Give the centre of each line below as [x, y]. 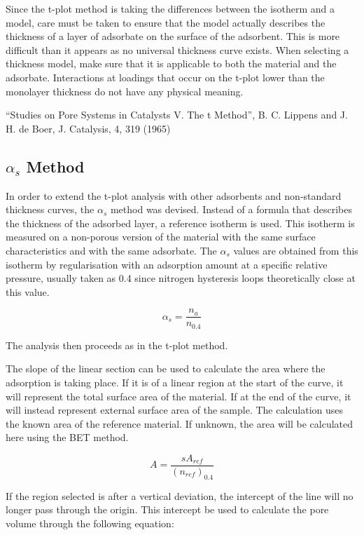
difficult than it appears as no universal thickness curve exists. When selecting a [177, 49]
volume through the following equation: [90, 523]
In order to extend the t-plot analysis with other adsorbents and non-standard [174, 195]
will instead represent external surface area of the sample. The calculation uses [175, 410]
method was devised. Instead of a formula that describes [231, 209]
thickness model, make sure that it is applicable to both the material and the [171, 63]
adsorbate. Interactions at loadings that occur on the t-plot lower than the [165, 77]
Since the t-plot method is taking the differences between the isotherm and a [170, 8]
